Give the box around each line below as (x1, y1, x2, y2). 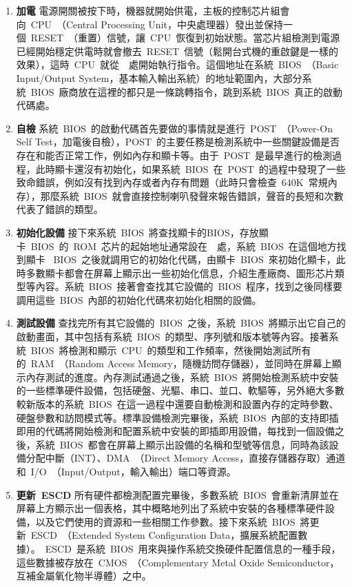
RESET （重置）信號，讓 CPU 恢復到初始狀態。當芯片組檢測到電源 (30, 30, 340, 45)
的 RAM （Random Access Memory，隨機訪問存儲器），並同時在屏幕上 (16, 356, 332, 371)
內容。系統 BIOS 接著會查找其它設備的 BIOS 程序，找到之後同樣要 (35, 279, 343, 293)
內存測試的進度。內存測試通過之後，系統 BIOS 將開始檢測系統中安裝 (25, 369, 339, 384)
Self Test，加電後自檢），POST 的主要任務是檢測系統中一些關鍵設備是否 (16, 134, 340, 149)
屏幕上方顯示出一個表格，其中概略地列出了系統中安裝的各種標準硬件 (16, 501, 325, 515)
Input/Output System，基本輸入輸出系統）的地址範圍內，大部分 (16, 70, 302, 85)
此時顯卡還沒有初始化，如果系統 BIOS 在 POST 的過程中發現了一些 (35, 161, 346, 176)
